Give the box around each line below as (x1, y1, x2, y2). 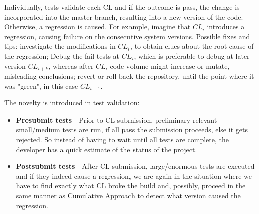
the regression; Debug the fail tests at (4, 50, 120, 61)
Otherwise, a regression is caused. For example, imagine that (4, 21, 191, 32)
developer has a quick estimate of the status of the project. (16, 144, 197, 154)
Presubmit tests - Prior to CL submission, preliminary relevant (16, 114, 217, 125)
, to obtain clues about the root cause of (130, 41, 254, 51)
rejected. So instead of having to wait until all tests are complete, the (16, 134, 229, 144)
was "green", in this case (4, 80, 78, 91)
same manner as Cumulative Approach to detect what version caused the (16, 190, 241, 200)
